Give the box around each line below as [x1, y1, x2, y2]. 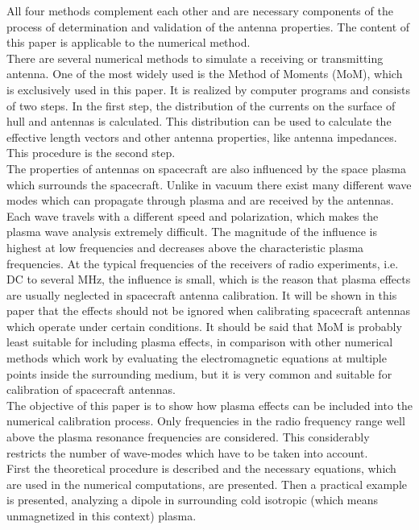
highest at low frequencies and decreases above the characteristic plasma [6, 238, 364, 255]
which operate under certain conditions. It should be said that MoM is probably [6, 317, 402, 334]
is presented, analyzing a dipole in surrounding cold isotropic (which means [6, 491, 379, 508]
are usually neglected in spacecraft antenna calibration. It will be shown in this [6, 286, 397, 303]
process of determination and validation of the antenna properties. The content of [6, 18, 410, 35]
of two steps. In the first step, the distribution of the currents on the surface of [6, 97, 396, 114]
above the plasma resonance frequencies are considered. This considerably [6, 429, 370, 445]
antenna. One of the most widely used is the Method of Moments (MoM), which [6, 65, 403, 82]
